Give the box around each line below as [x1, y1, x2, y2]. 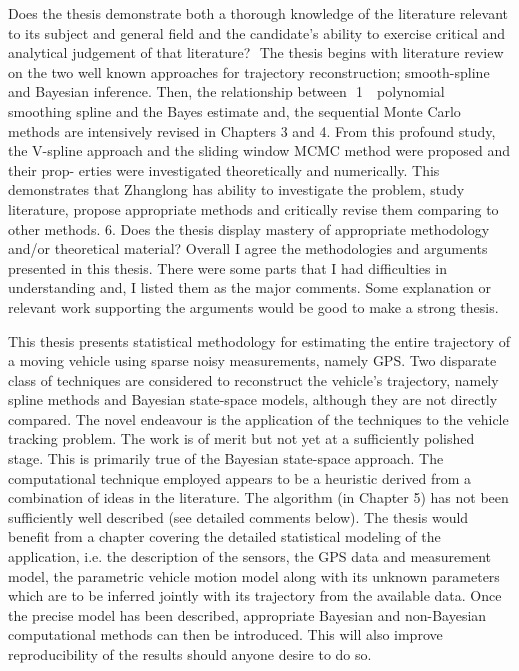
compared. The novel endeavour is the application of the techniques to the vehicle [8, 408, 509, 429]
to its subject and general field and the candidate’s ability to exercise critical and [8, 22, 506, 43]
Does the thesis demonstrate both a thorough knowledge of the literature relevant [8, 3, 509, 23]
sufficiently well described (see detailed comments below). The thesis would [8, 506, 469, 527]
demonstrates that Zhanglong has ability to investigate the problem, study [8, 179, 465, 200]
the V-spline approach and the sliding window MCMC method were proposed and [8, 140, 511, 161]
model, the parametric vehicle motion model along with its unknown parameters [8, 565, 500, 586]
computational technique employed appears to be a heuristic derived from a [8, 467, 472, 488]
